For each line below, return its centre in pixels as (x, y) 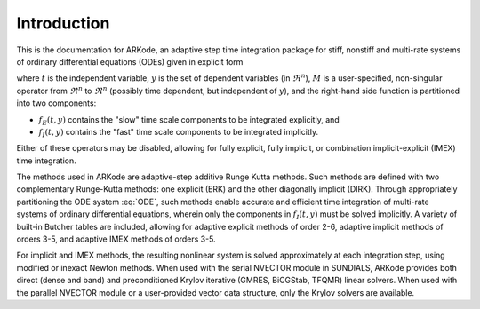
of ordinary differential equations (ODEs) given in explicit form (130, 61)
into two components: (56, 103)
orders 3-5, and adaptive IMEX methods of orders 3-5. (116, 239)
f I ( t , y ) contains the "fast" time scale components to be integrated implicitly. (179, 133)
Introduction (63, 23)
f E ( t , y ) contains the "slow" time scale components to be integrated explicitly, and (189, 120)
